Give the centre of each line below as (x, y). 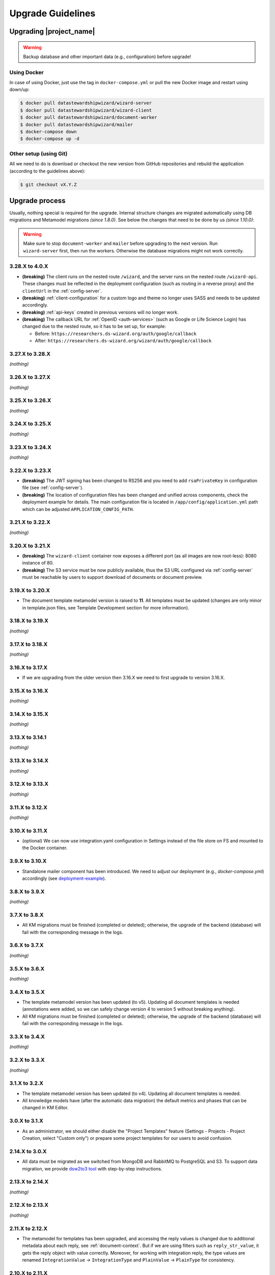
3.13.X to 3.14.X (29, 761)
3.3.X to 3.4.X (27, 1037)
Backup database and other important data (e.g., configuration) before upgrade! (107, 57)
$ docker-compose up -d (50, 139)
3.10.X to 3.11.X (29, 830)
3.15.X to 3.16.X (29, 691)
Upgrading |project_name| (52, 31)
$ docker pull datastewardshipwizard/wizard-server (86, 103)
